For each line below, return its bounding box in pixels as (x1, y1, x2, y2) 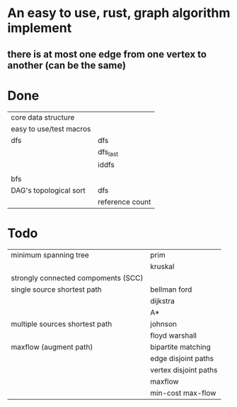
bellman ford (150, 285, 192, 294)
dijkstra (150, 296, 175, 306)
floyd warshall (150, 331, 197, 340)
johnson (150, 319, 177, 328)
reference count (98, 197, 151, 207)
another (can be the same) (7, 59, 126, 71)
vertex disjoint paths (150, 365, 218, 374)
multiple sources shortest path (11, 319, 112, 328)
